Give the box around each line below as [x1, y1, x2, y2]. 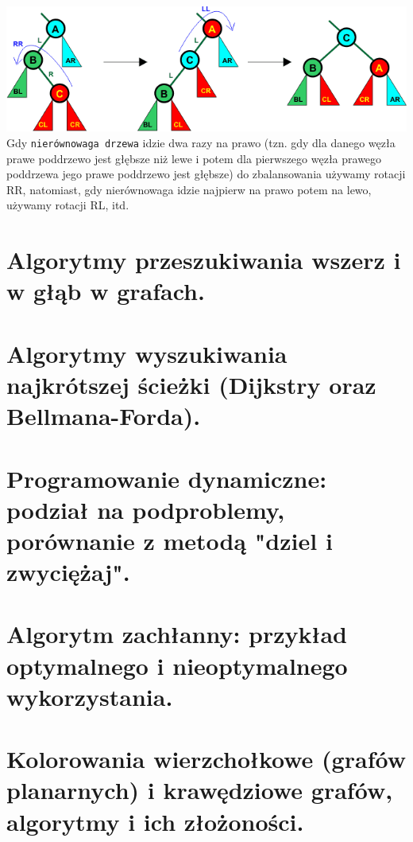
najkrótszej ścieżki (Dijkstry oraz [6, 368, 376, 400]
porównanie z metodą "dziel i [6, 524, 333, 556]
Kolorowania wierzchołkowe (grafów [6, 743, 406, 775]
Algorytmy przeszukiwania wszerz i [6, 244, 401, 276]
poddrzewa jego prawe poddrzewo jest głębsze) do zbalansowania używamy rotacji [6, 166, 406, 182]
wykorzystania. [6, 680, 173, 712]
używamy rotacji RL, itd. [6, 197, 129, 213]
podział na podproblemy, [6, 493, 285, 525]
